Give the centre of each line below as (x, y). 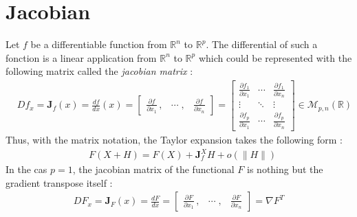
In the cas (26, 169)
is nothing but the (285, 169)
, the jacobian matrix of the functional (153, 169)
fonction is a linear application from (81, 57)
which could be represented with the (275, 57)
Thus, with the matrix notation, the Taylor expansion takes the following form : (174, 139)
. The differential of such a (262, 44)
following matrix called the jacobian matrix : (99, 71)
